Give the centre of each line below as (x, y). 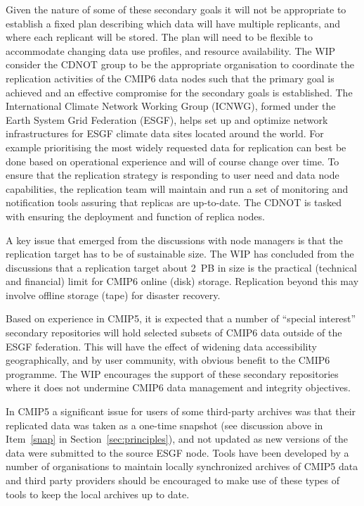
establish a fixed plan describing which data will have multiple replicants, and (173, 23)
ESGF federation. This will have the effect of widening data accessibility (161, 346)
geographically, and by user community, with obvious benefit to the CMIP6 (168, 360)
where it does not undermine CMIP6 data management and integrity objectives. (178, 387)
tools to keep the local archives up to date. (98, 494)
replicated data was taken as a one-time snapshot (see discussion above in (164, 425)
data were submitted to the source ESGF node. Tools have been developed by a (177, 452)
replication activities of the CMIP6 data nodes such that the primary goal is (170, 78)
